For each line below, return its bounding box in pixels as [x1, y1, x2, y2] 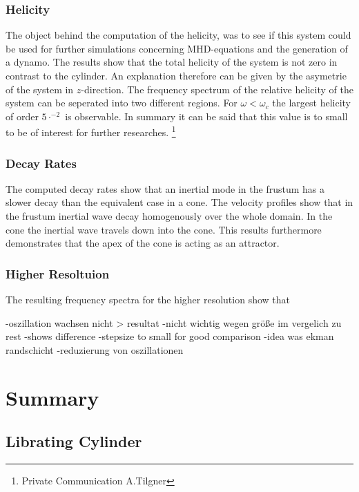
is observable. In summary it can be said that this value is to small [65, 108, 348, 123]
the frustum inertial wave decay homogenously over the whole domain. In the [6, 209, 333, 223]
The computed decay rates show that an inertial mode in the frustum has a [6, 181, 325, 196]
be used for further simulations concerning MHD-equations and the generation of [6, 41, 348, 55]
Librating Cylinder [6, 430, 142, 452]
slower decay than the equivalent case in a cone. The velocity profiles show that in [6, 195, 353, 209]
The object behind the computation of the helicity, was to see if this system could [6, 28, 351, 42]
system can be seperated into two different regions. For [6, 95, 237, 110]
